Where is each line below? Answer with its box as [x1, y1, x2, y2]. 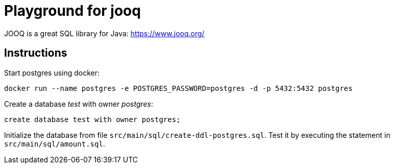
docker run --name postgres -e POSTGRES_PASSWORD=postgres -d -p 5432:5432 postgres [4, 84, 353, 92]
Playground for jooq [4, 2, 141, 19]
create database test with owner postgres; [4, 115, 181, 124]
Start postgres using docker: [4, 68, 100, 77]
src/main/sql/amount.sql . [4, 139, 105, 148]
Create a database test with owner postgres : [4, 99, 154, 108]
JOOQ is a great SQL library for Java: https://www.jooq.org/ [4, 29, 205, 38]
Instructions [4, 46, 67, 60]
